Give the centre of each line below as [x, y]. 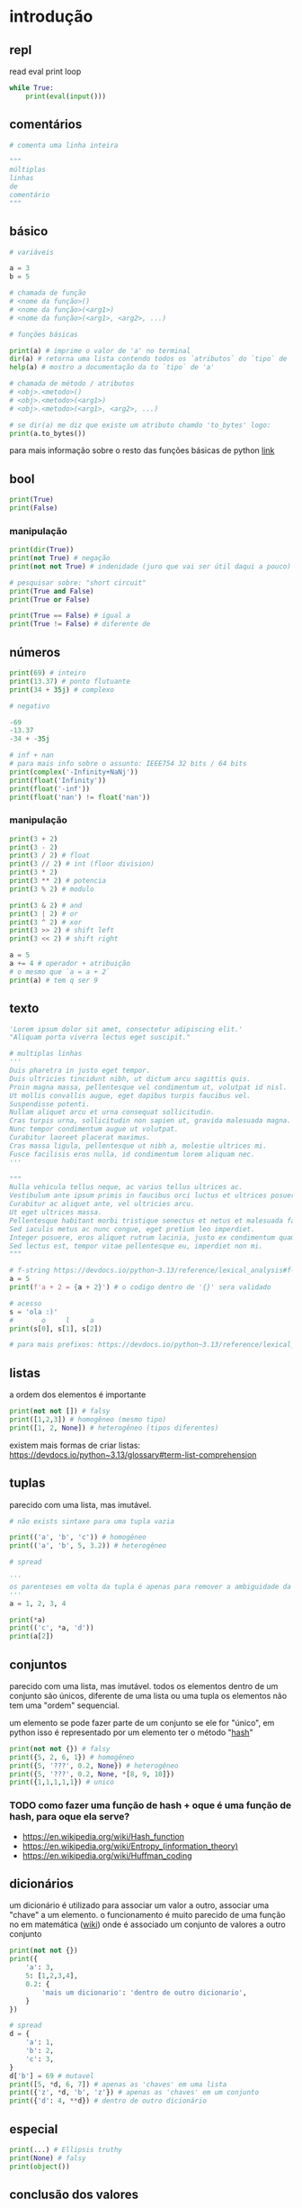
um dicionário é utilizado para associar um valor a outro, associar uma [139, 1905]
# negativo [30, 706]
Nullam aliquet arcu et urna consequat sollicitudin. [112, 1113]
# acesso [26, 1304]
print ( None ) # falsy [48, 2158]
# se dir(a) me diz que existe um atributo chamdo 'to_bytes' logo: [140, 425]
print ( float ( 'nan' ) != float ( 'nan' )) [80, 797]
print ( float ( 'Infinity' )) [58, 780]
